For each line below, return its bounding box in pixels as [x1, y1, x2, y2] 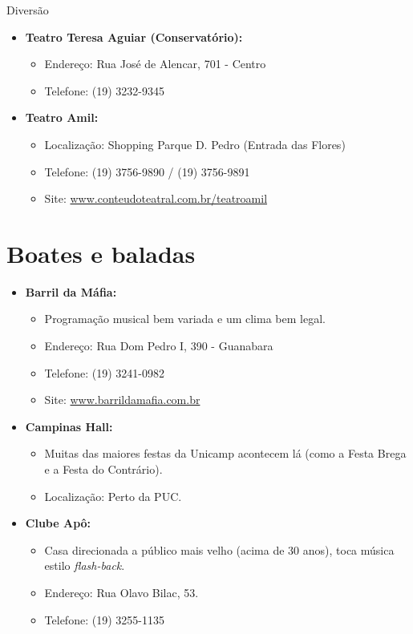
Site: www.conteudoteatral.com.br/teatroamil [44, 190, 268, 207]
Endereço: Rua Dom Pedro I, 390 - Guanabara [44, 337, 273, 354]
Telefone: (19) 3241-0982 [44, 364, 164, 381]
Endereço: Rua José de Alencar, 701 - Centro [44, 55, 266, 72]
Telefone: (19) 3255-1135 [44, 611, 164, 628]
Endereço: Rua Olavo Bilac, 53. [44, 584, 199, 600]
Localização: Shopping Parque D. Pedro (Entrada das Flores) [44, 135, 346, 152]
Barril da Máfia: [25, 283, 117, 300]
